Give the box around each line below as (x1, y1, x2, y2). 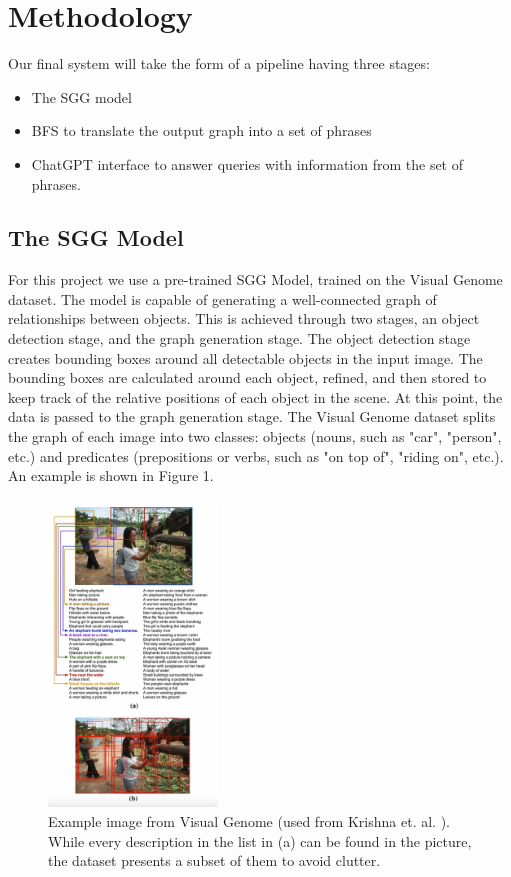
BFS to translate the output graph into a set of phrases (31, 120, 372, 141)
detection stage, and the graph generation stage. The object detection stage (8, 328, 471, 349)
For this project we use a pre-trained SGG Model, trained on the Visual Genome (8, 269, 503, 290)
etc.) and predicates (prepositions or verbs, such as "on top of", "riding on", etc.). (8, 445, 504, 466)
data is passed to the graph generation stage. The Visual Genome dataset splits (8, 406, 496, 427)
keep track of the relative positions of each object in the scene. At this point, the (8, 386, 503, 407)
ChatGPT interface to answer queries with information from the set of (31, 153, 464, 174)
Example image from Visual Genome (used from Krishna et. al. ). (48, 810, 450, 831)
